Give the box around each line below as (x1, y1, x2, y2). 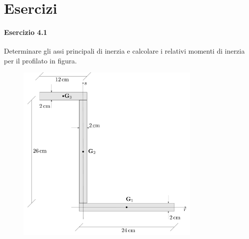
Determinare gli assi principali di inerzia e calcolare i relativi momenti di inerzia (4, 46, 245, 56)
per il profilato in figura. (4, 55, 77, 65)
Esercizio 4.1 (4, 27, 48, 37)
